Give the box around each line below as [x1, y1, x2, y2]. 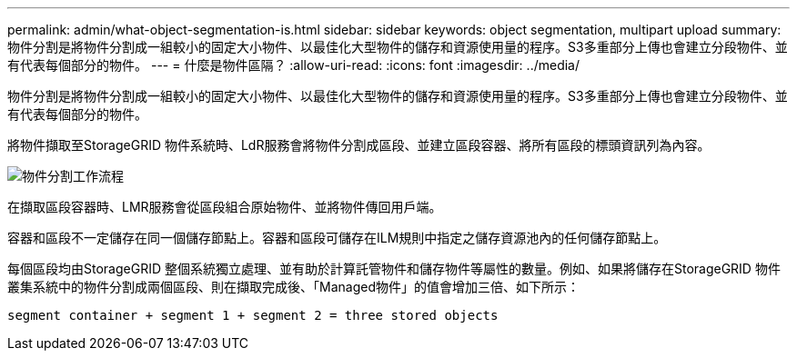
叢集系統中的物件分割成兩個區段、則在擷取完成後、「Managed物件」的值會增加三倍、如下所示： [7, 279, 580, 294]
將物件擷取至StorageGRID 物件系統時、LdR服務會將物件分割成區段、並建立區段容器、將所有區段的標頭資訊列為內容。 [7, 137, 711, 153]
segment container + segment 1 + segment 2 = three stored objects [7, 308, 499, 323]
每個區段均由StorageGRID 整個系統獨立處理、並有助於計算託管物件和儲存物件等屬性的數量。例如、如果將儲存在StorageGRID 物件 [7, 261, 781, 276]
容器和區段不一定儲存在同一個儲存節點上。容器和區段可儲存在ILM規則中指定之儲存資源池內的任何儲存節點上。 [7, 230, 667, 245]
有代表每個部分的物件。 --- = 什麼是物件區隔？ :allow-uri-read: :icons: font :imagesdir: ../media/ [7, 57, 580, 73]
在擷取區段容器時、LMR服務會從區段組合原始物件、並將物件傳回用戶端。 [7, 199, 442, 214]
